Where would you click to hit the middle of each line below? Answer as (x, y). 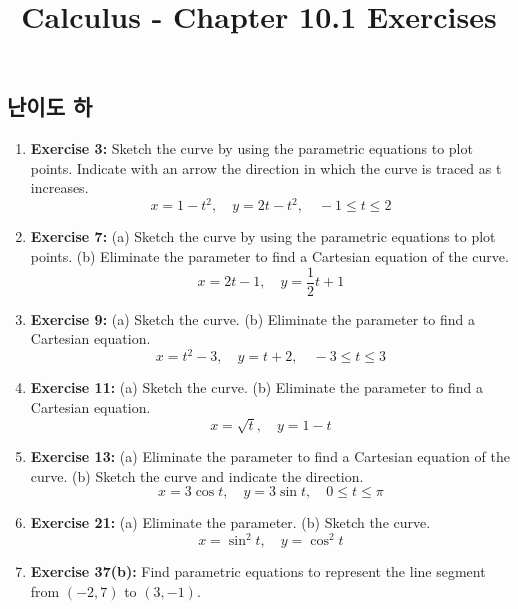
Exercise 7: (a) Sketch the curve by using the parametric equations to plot (263, 236)
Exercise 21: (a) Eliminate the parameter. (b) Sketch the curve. (230, 522)
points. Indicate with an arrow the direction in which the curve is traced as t (266, 167)
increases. (59, 187)
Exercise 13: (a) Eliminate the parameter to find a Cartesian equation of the (270, 456)
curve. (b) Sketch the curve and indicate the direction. (197, 475)
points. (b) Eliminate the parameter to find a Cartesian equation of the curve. (269, 256)
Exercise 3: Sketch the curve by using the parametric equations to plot (251, 148)
